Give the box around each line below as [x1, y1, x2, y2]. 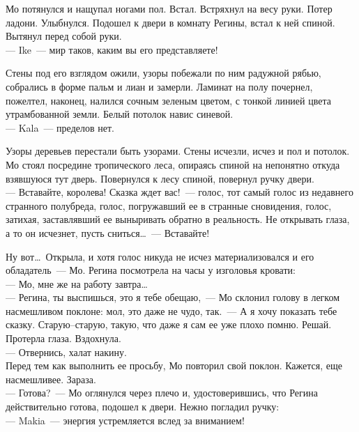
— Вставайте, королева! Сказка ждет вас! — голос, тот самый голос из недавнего [6, 185, 353, 199]
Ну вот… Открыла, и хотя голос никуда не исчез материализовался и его [6, 249, 314, 263]
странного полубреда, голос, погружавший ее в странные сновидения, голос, [6, 198, 332, 213]
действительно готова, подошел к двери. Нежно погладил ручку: [6, 399, 280, 414]
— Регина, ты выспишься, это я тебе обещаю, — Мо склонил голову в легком [6, 290, 340, 304]
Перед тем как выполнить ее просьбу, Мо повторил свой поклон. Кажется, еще [6, 358, 342, 373]
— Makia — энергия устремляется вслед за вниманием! [6, 412, 245, 427]
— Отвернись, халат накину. [6, 344, 127, 359]
